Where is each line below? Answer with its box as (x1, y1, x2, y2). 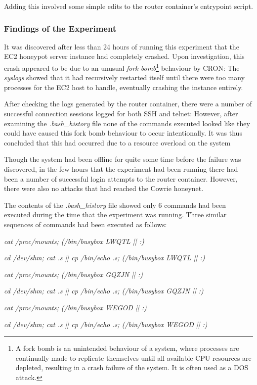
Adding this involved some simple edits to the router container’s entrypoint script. (4, 1, 253, 11)
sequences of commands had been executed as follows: (4, 219, 167, 229)
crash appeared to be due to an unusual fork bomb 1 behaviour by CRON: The (4, 61, 240, 73)
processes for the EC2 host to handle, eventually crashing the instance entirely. (4, 82, 243, 92)
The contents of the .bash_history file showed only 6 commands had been (4, 199, 226, 210)
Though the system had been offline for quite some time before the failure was (4, 154, 241, 164)
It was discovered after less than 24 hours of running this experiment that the (4, 41, 239, 51)
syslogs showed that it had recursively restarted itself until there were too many (4, 72, 245, 83)
